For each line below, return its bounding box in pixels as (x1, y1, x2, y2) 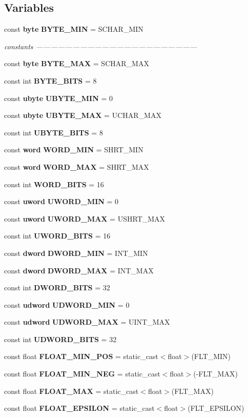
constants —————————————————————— (4, 41, 197, 51)
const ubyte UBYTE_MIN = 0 (4, 92, 113, 103)
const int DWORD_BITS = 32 (4, 282, 110, 293)
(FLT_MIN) (191, 351, 231, 362)
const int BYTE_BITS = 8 (4, 75, 97, 86)
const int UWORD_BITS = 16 (4, 230, 111, 241)
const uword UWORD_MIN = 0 (4, 196, 119, 207)
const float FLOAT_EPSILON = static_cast (4, 403, 155, 413)
